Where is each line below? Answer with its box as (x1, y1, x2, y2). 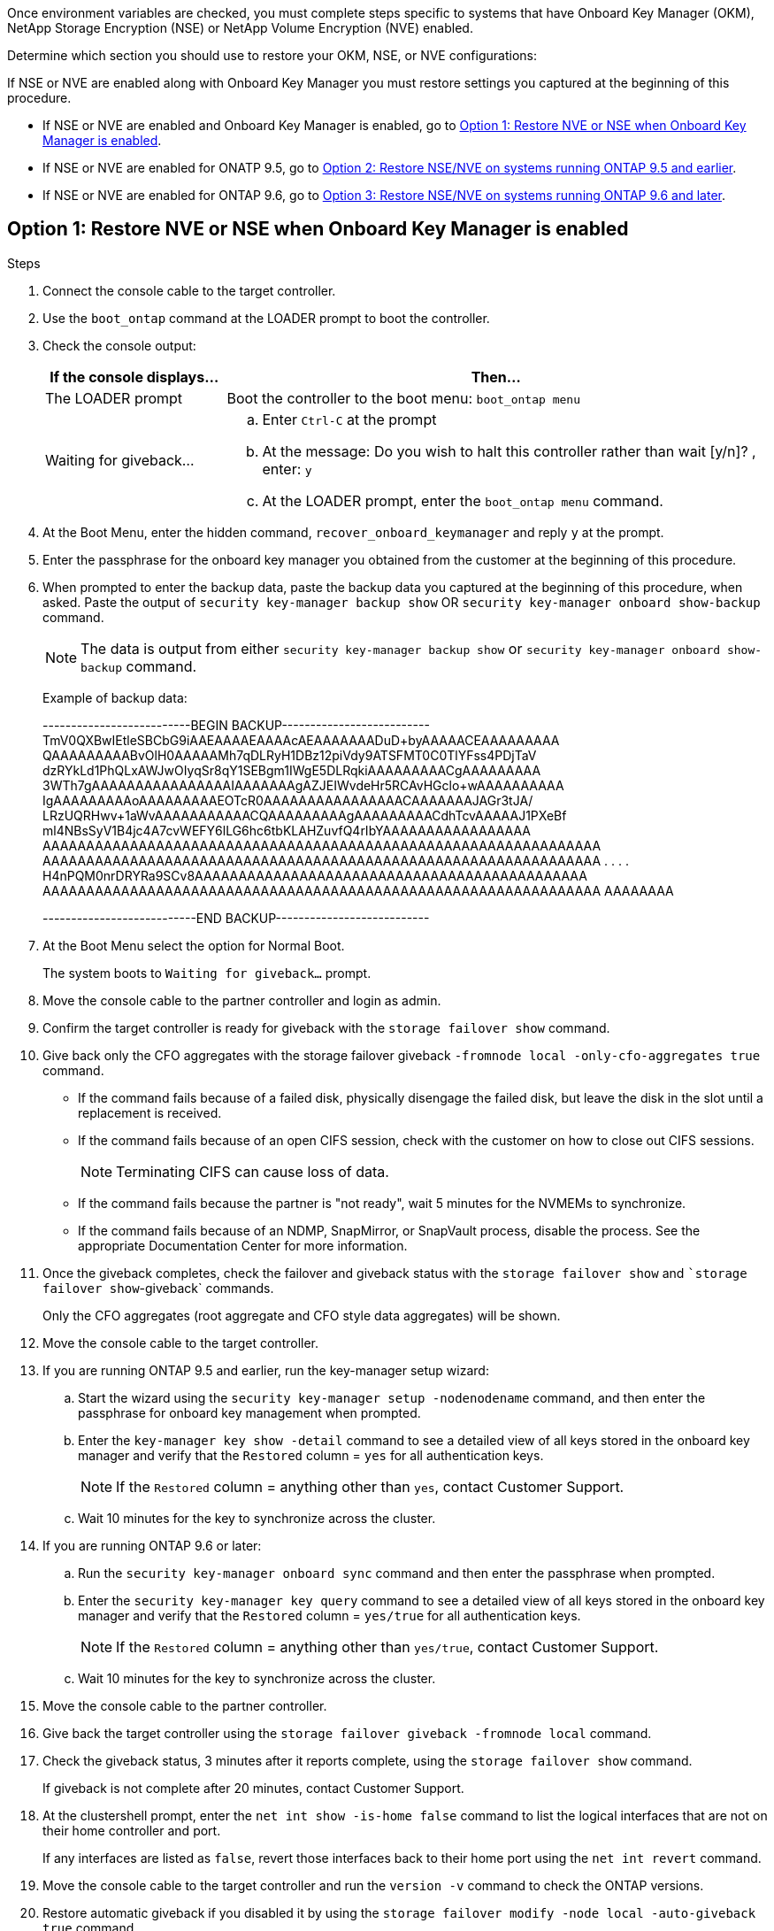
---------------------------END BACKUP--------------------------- (42, 910, 430, 926)
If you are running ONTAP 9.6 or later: (42, 1537, 262, 1553)
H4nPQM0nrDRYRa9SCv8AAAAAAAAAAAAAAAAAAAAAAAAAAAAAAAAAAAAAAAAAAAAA (42, 867, 587, 883)
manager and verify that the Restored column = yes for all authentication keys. (78, 1447, 544, 1463)
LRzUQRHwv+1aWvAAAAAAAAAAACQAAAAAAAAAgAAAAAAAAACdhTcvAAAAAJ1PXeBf (42, 807, 567, 823)
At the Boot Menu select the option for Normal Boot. (42, 937, 345, 953)
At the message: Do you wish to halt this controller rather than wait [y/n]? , (262, 442, 756, 460)
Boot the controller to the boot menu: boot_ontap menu (226, 389, 580, 407)
